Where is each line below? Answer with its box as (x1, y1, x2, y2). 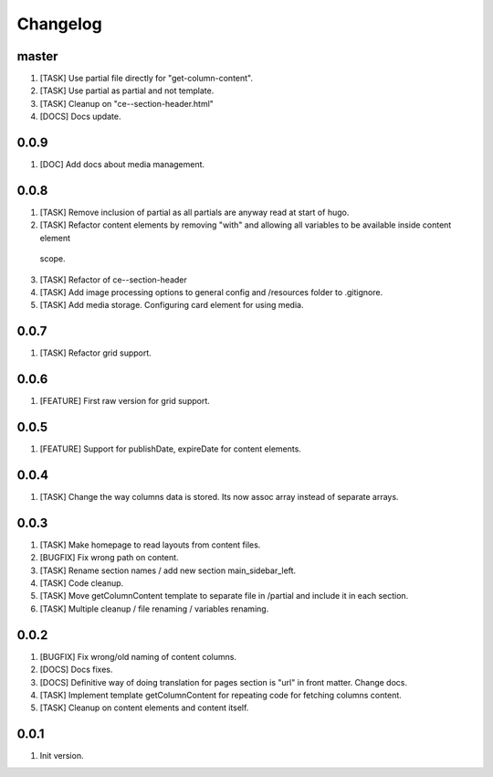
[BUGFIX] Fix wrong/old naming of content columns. (39, 651, 237, 662)
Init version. (39, 750, 84, 761)
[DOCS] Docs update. (39, 111, 121, 122)
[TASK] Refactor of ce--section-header (39, 274, 187, 285)
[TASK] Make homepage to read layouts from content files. (39, 539, 261, 550)
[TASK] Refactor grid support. (39, 347, 152, 358)
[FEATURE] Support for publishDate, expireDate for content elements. (39, 443, 301, 454)
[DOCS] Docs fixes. (39, 664, 113, 676)
